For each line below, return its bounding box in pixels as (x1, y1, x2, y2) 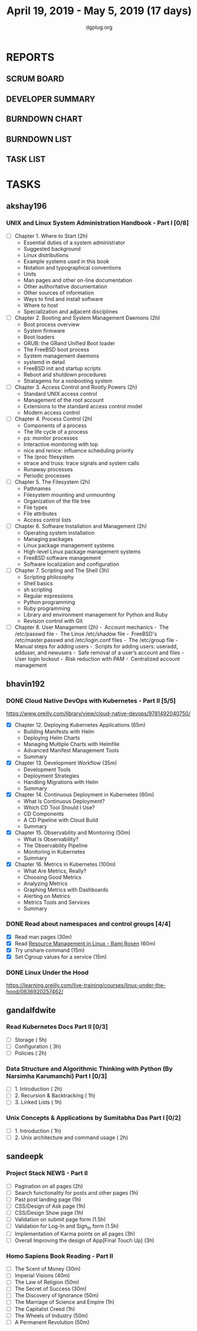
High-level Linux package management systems (23, 548, 141, 555)
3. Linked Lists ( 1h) (14, 1099, 62, 1106)
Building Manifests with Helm (23, 728, 94, 735)
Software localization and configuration (23, 560, 120, 568)
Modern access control (23, 409, 80, 416)
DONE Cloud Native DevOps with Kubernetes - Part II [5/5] (6, 696, 176, 704)
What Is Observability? (23, 836, 78, 843)
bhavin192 (6, 678, 45, 689)
